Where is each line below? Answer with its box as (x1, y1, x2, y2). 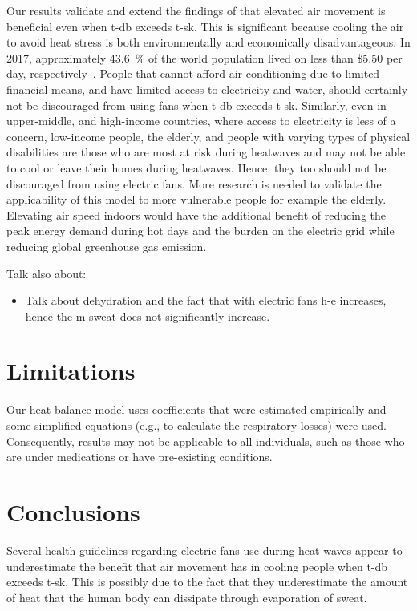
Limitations (6, 354, 136, 387)
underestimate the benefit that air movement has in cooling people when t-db (6, 557, 388, 574)
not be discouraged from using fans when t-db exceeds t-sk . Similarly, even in (6, 96, 387, 113)
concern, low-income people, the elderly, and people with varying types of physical (6, 127, 411, 144)
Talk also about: (6, 265, 87, 281)
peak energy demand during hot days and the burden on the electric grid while (6, 222, 395, 239)
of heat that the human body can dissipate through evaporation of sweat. (6, 589, 367, 605)
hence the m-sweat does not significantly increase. (25, 307, 270, 324)
